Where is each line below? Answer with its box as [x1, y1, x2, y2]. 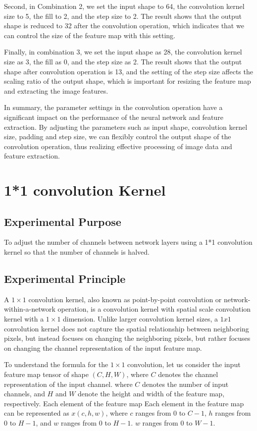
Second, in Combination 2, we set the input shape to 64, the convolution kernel [4, 1, 245, 11]
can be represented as [4, 408, 69, 418]
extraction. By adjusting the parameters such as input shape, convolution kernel [4, 121, 248, 132]
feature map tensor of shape [4, 369, 89, 379]
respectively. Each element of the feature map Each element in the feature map [4, 398, 244, 408]
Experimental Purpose [4, 214, 121, 229]
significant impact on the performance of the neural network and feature [4, 111, 223, 122]
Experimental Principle [4, 271, 126, 286]
